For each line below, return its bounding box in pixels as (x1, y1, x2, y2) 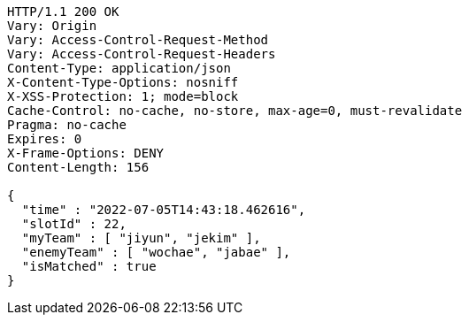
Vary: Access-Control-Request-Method (7, 33, 269, 47)
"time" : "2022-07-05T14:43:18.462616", (21, 203, 306, 217)
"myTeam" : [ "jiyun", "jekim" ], (21, 231, 261, 245)
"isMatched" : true (21, 259, 157, 273)
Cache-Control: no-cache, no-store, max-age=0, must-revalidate (7, 103, 463, 118)
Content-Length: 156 (7, 160, 150, 174)
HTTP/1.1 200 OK (7, 4, 119, 19)
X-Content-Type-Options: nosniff (7, 75, 239, 89)
